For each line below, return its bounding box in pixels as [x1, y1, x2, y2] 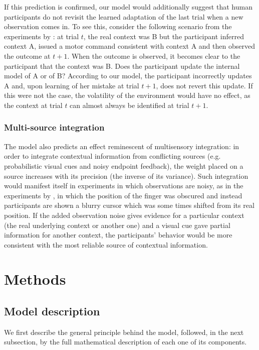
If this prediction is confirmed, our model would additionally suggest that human [4, 2, 252, 12]
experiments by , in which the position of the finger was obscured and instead [4, 190, 242, 200]
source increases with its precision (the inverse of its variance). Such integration [4, 170, 248, 181]
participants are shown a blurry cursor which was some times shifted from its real [4, 200, 254, 210]
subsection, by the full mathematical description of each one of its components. [4, 336, 247, 347]
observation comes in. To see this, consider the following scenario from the [4, 21, 232, 32]
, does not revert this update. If [156, 80, 253, 90]
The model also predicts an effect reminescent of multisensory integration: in [4, 141, 239, 151]
